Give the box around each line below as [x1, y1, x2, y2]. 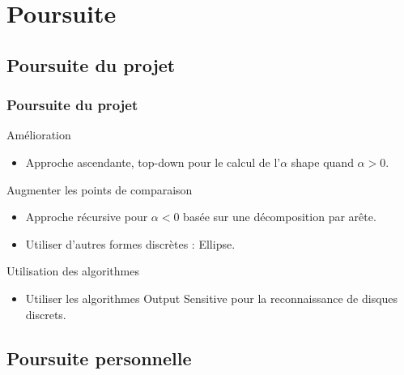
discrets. [25, 305, 66, 322]
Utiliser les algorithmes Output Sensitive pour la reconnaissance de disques [25, 289, 398, 306]
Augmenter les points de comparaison [6, 181, 193, 198]
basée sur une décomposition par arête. [183, 208, 376, 225]
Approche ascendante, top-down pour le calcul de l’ [25, 153, 281, 170]
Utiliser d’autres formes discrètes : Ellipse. [25, 235, 236, 252]
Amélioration [6, 126, 71, 143]
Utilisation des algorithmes [6, 262, 139, 279]
